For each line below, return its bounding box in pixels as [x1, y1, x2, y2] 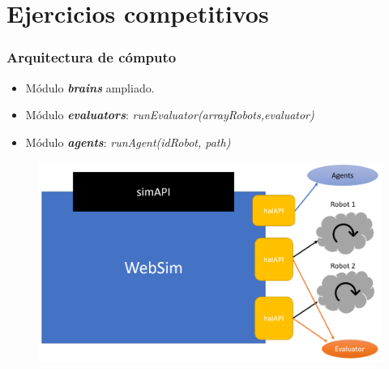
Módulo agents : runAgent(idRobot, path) [25, 133, 231, 150]
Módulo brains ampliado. [25, 79, 155, 96]
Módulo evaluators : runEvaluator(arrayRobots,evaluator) [25, 106, 314, 123]
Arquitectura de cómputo [6, 47, 177, 67]
